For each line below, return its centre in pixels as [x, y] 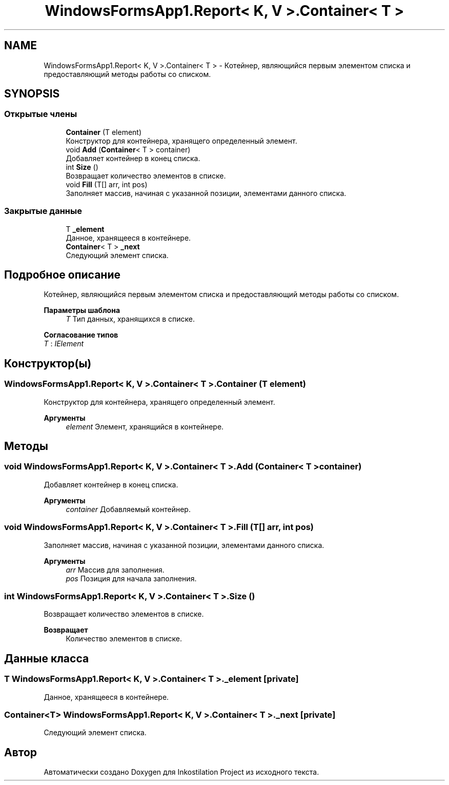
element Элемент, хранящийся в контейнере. [145, 426]
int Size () [82, 167]
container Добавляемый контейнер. [128, 509]
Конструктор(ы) [48, 363]
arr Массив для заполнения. [115, 570]
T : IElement [64, 344]
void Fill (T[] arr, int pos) [107, 184]
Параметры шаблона [82, 310]
